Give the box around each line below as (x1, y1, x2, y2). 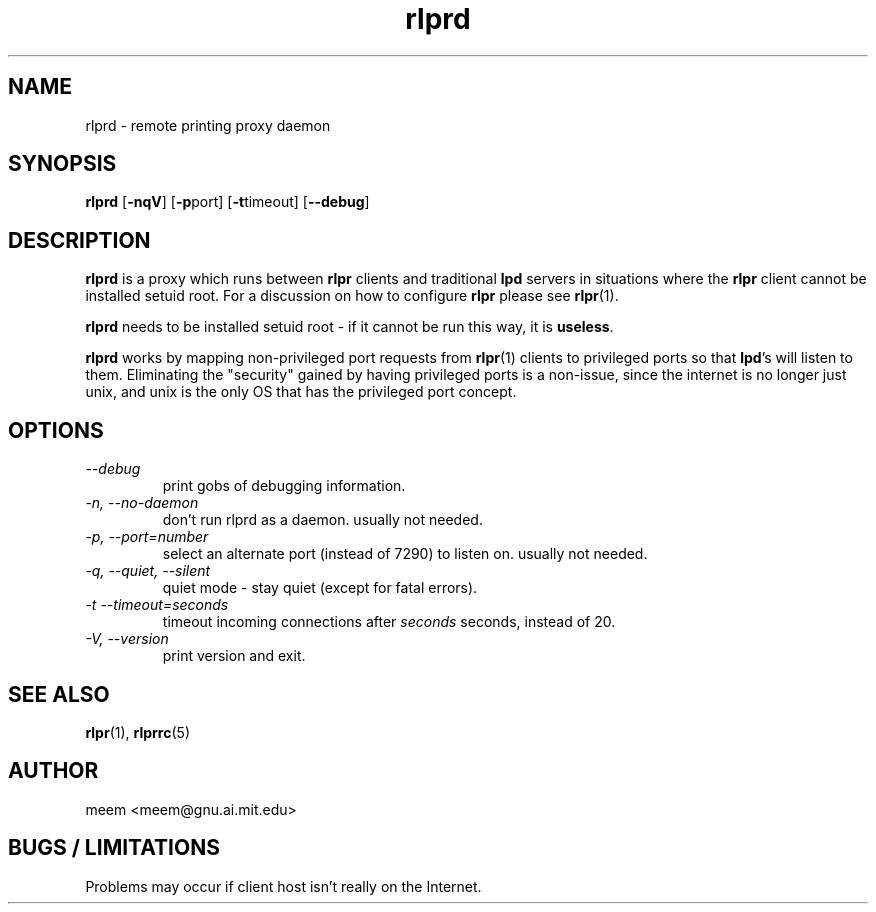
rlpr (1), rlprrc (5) (85, 723, 191, 741)
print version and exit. (162, 647, 306, 665)
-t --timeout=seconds (85, 596, 229, 614)
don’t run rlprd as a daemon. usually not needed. (162, 511, 483, 529)
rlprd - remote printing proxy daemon (85, 116, 331, 134)
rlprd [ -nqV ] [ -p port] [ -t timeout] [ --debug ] (85, 193, 370, 211)
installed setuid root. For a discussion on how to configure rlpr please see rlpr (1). (85, 287, 619, 305)
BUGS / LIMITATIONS (8, 835, 220, 861)
